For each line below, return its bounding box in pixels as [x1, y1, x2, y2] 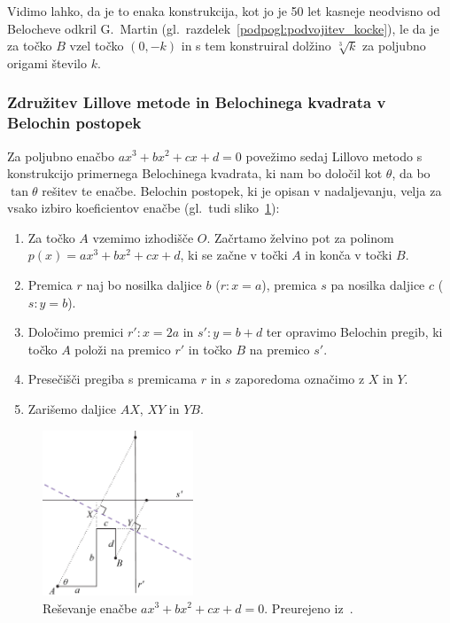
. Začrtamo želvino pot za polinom [206, 228, 394, 246]
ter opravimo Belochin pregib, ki [266, 323, 443, 341]
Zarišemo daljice [27, 400, 117, 418]
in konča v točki [305, 245, 392, 264]
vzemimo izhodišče [92, 228, 194, 246]
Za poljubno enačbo [7, 146, 114, 165]
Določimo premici [27, 323, 124, 341]
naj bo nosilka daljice [86, 276, 202, 294]
